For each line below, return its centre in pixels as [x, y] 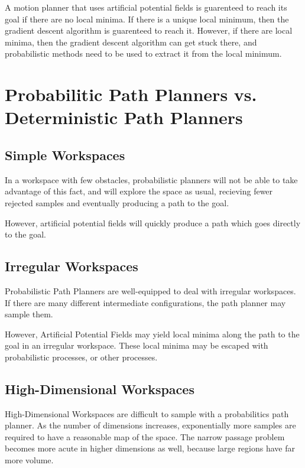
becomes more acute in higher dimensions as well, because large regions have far [150, 448]
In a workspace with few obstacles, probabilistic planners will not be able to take [151, 179]
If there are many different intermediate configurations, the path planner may [145, 302]
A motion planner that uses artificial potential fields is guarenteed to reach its [146, 7]
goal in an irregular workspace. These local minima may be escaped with [137, 345]
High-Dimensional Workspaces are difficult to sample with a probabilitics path [147, 413]
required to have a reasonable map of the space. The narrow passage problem [145, 436]
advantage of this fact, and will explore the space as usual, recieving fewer [139, 191]
